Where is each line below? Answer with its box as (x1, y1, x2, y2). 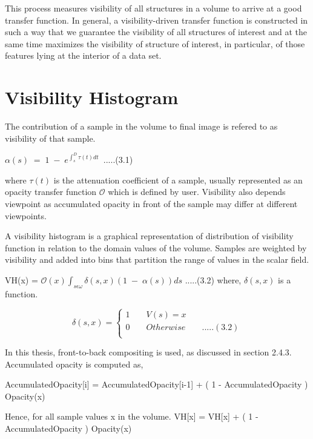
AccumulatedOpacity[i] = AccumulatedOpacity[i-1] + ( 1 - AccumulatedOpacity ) (5, 378, 308, 391)
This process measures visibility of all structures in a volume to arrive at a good (5, 2, 302, 14)
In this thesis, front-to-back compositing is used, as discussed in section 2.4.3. (5, 346, 292, 358)
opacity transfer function (5, 185, 97, 198)
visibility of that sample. (5, 131, 96, 144)
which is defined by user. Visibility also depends (108, 185, 286, 198)
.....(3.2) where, (185, 274, 242, 286)
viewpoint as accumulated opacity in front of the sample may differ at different (5, 197, 298, 210)
